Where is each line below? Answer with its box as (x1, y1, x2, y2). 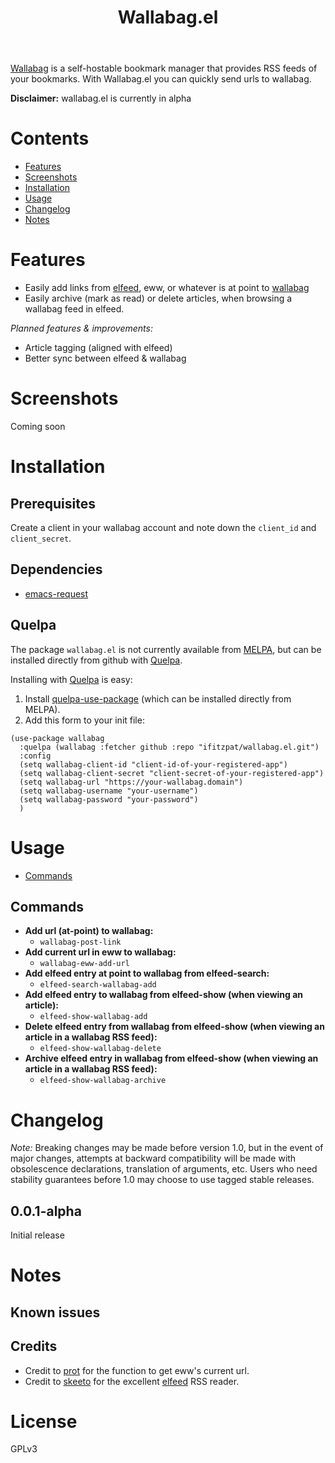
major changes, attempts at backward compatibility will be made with (10, 1152, 297, 1165)
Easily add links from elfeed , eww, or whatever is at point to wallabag (24, 282, 310, 294)
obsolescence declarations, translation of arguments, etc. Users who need (10, 1163, 318, 1175)
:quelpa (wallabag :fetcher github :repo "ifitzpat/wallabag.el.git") (19, 742, 320, 752)
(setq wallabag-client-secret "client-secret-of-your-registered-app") (19, 768, 325, 778)
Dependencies (10, 561, 103, 578)
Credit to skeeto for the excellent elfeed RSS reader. (24, 1375, 240, 1387)
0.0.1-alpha (10, 1202, 82, 1220)
